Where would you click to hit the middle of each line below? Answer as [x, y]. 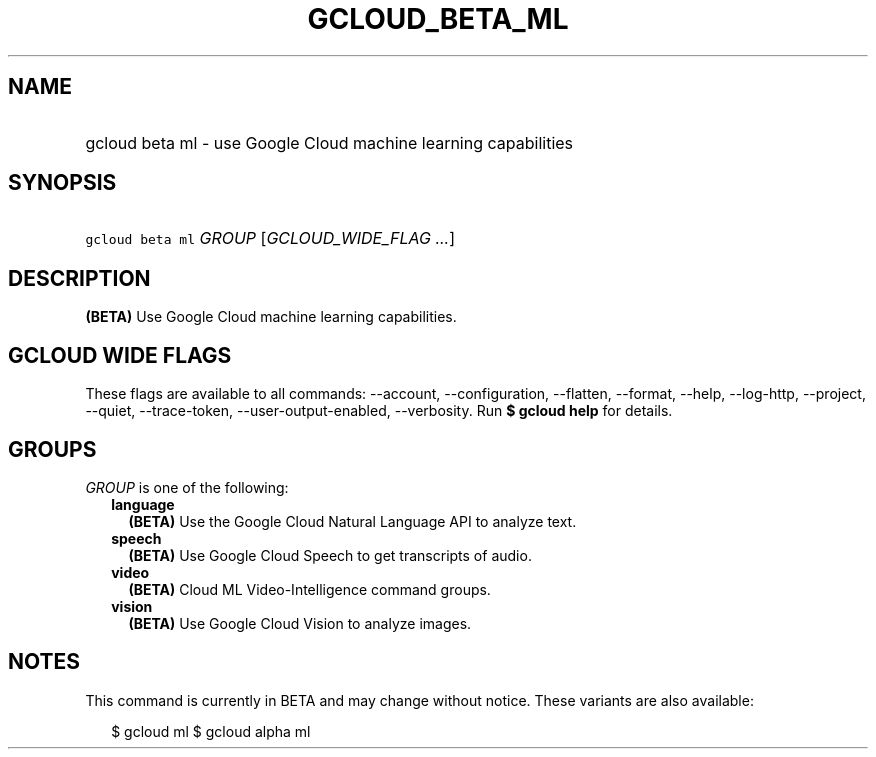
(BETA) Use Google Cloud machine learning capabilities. [271, 317]
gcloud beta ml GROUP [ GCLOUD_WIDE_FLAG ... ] [270, 238]
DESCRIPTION [79, 278]
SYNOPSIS [62, 183]
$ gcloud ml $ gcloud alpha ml [211, 731]
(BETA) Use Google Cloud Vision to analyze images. [300, 623]
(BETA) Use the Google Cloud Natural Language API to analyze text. [352, 521]
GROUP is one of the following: [187, 487]
